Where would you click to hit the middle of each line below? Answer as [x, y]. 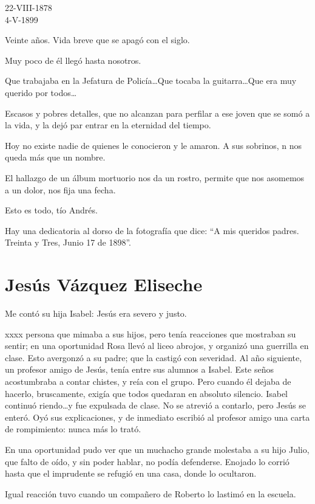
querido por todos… [41, 92]
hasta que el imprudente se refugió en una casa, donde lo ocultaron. [131, 473]
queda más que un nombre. [55, 157]
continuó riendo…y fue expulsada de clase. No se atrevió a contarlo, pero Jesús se [155, 405]
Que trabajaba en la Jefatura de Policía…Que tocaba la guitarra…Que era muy [151, 81]
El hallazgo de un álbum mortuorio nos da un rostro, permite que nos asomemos [155, 177]
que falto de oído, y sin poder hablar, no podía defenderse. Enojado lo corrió [147, 461]
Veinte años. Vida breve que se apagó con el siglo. [97, 40]
